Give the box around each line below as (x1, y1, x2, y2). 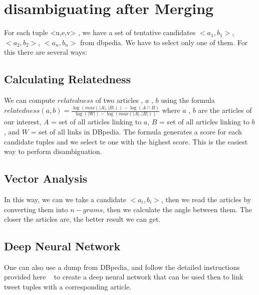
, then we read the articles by (161, 194, 251, 204)
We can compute (4, 95, 55, 105)
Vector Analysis (4, 171, 88, 186)
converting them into (4, 204, 68, 214)
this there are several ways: (4, 47, 87, 57)
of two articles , (95, 95, 143, 105)
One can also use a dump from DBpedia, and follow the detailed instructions (4, 261, 240, 272)
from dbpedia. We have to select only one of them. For (80, 37, 248, 47)
